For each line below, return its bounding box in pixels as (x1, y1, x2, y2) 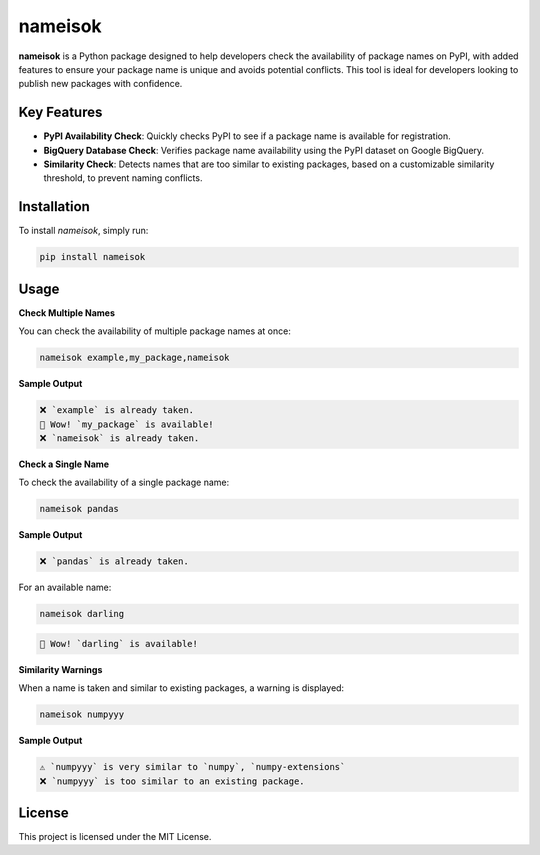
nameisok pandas (39, 503, 120, 515)
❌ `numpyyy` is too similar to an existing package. (39, 775, 305, 787)
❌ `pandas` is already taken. (39, 556, 189, 567)
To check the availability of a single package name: (18, 476, 230, 489)
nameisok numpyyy (39, 709, 125, 720)
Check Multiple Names (18, 306, 115, 319)
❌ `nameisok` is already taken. (39, 432, 200, 444)
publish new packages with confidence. (18, 78, 183, 90)
